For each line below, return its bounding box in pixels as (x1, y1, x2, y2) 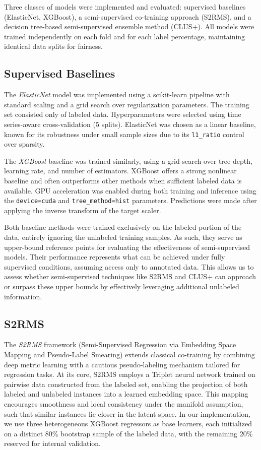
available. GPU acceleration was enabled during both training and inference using (4, 185, 256, 196)
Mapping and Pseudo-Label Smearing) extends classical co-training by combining (4, 349, 255, 359)
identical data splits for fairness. (4, 41, 103, 51)
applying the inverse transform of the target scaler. (4, 205, 161, 215)
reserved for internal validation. (4, 438, 101, 448)
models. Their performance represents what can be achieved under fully (4, 251, 225, 262)
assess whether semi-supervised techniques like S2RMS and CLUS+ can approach (4, 271, 256, 282)
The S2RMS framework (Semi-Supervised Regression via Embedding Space (4, 339, 236, 350)
